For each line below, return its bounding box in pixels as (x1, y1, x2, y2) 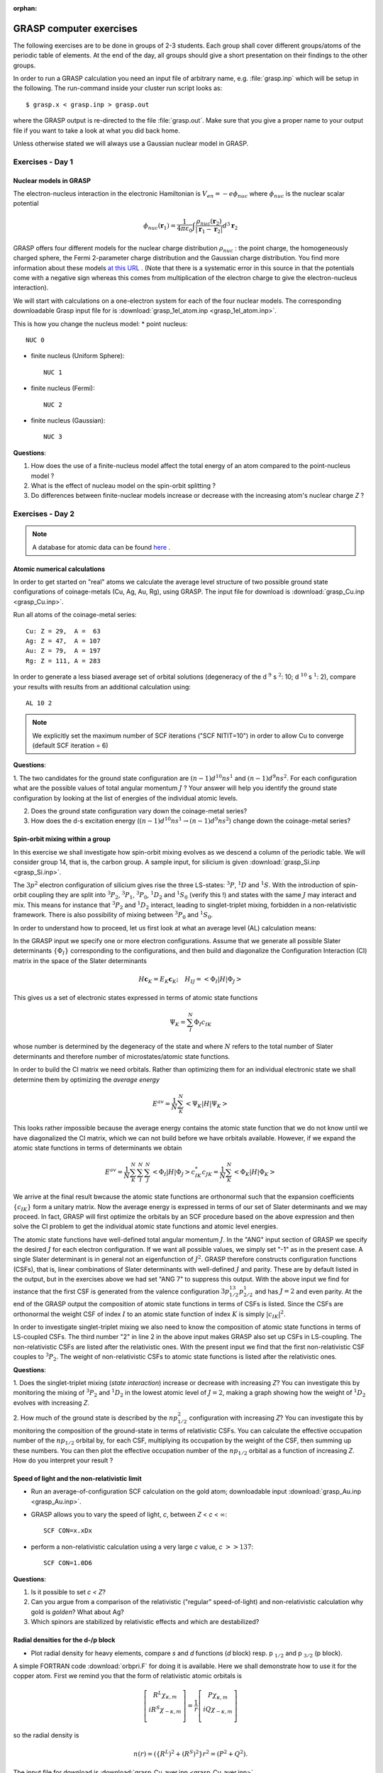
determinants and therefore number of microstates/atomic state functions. (13, 1052, 231, 1060)
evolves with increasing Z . (13, 1398, 90, 1407)
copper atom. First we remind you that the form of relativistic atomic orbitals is (13, 1672, 243, 1680)
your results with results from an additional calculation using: (13, 682, 191, 691)
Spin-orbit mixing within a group (13, 835, 111, 843)
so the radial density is (13, 1731, 79, 1740)
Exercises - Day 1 (13, 157, 74, 167)
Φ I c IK (194, 1018, 212, 1028)
